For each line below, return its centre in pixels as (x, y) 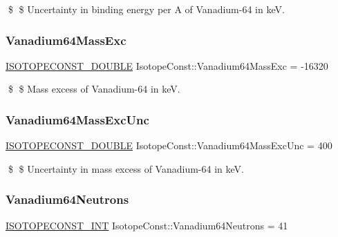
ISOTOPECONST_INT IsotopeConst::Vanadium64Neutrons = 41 (147, 225)
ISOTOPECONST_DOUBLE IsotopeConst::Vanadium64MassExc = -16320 (167, 65)
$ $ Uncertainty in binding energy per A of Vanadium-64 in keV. (146, 9)
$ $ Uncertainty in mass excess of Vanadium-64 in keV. (126, 168)
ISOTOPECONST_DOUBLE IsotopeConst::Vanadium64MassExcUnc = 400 (169, 145)
